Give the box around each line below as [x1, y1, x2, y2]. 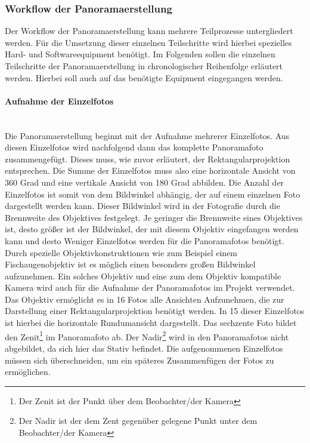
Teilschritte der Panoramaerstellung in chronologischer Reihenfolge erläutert [5, 60, 283, 72]
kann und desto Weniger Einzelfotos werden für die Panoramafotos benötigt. [5, 234, 284, 247]
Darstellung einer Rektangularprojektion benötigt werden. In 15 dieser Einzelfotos [5, 304, 305, 317]
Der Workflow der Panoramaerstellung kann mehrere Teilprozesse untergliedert [5, 24, 293, 37]
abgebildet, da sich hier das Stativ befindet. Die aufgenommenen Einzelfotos [5, 342, 283, 354]
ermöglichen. [5, 365, 51, 378]
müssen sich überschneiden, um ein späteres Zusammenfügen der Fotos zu [5, 353, 274, 366]
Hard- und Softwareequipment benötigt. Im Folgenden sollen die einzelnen [5, 48, 275, 60]
